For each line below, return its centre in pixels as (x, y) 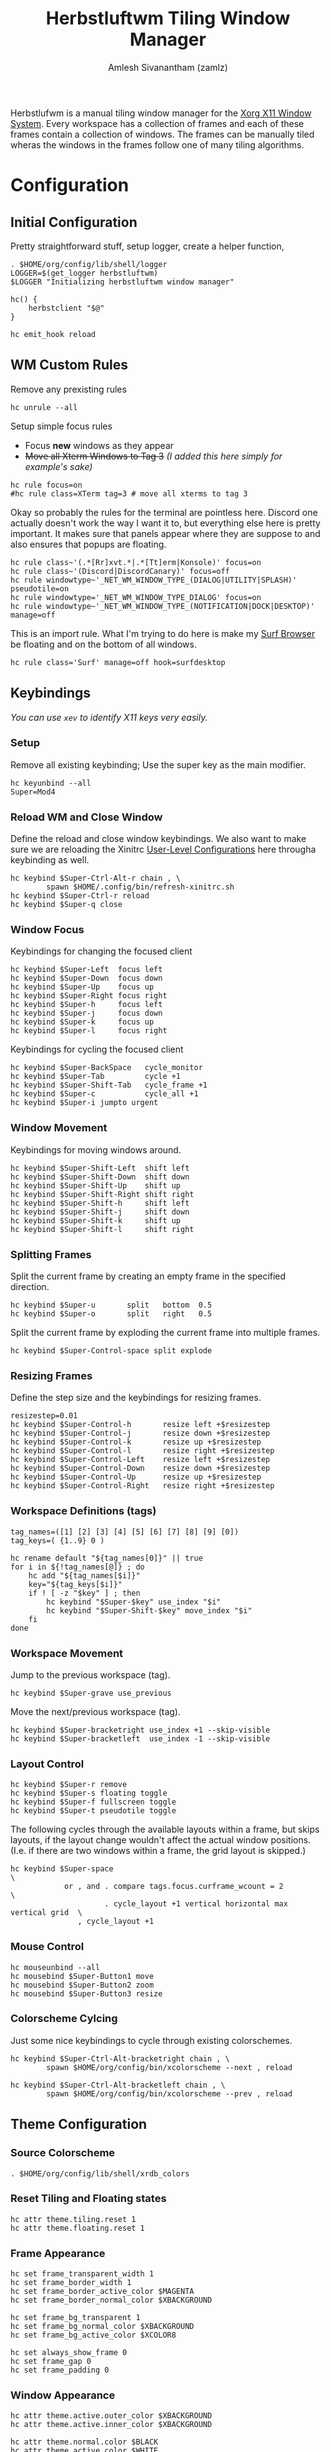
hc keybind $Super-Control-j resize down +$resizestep (140, 1433)
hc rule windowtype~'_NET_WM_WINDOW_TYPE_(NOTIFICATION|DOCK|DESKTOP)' (162, 606)
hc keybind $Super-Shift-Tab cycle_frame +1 (109, 1085)
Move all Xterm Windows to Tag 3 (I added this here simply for (153, 456)
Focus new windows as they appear (99, 445)
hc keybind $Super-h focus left (86, 1005)
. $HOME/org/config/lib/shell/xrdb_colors (100, 2173)
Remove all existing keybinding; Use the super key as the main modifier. (158, 764)
